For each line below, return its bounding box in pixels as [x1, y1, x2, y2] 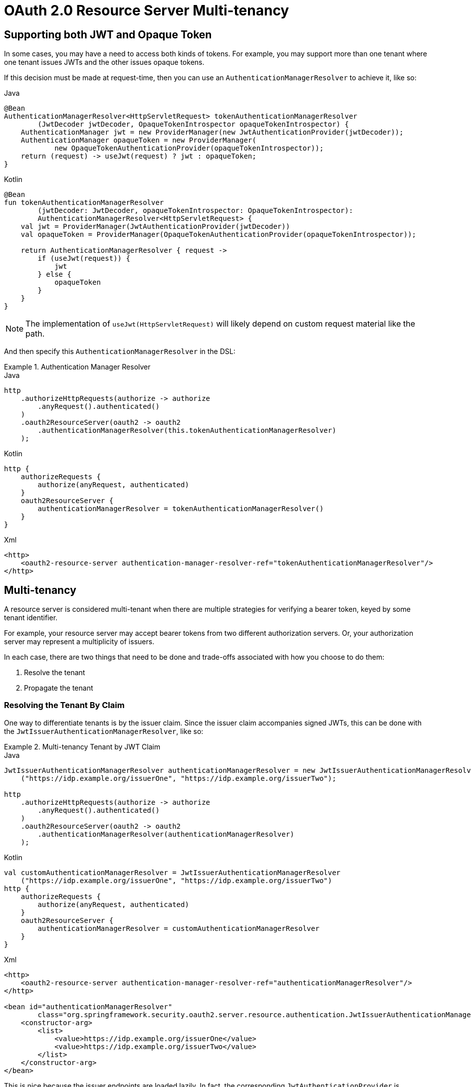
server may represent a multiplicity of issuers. [4, 637, 155, 646]
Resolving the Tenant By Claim [4, 700, 125, 711]
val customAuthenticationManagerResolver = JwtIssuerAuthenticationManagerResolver [4, 868, 341, 877]
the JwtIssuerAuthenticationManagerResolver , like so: [4, 726, 204, 735]
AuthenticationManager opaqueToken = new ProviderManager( [20, 136, 256, 145]
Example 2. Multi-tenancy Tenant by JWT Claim [4, 742, 161, 751]
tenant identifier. [4, 613, 58, 622]
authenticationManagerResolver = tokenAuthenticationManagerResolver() [37, 505, 324, 513]
